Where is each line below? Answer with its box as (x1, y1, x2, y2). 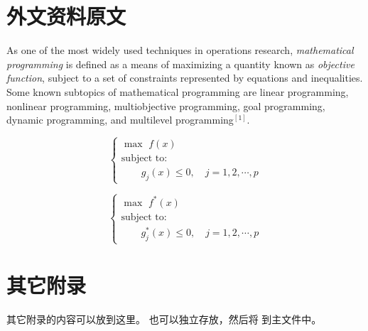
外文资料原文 (6, 1, 126, 31)
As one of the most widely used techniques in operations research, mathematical (6, 43, 354, 58)
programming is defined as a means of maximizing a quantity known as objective (6, 56, 355, 71)
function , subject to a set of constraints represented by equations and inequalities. (6, 70, 363, 85)
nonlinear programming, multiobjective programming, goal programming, (6, 98, 325, 113)
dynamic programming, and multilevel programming (6, 112, 234, 127)
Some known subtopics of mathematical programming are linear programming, (6, 84, 349, 99)
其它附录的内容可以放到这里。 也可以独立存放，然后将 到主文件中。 (6, 312, 322, 327)
